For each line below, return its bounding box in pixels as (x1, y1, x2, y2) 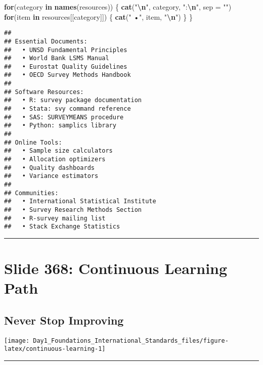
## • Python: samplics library (4, 122, 116, 129)
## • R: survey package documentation (4, 97, 142, 104)
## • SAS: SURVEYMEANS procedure (4, 113, 124, 121)
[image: (4, 337, 30, 344)
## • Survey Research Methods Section (4, 206, 142, 213)
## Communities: (4, 189, 59, 197)
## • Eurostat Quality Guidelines (4, 63, 127, 70)
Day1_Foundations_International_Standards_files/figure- (33, 337, 229, 344)
